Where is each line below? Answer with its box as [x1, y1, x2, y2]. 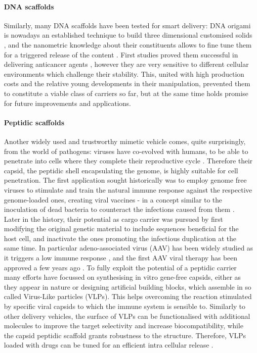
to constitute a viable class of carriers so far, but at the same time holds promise [4, 88, 249, 98]
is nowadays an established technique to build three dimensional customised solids [4, 30, 253, 40]
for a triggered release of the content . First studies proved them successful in [4, 49, 238, 59]
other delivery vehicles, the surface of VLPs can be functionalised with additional [4, 310, 250, 321]
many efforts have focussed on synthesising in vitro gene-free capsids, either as [4, 272, 241, 282]
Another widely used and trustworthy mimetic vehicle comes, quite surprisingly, [4, 136, 246, 146]
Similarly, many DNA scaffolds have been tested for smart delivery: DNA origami [4, 20, 251, 30]
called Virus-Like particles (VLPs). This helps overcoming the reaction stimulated [4, 291, 252, 302]
